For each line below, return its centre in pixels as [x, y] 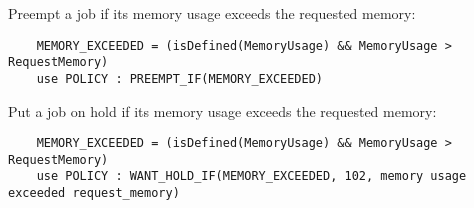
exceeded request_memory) [94, 193]
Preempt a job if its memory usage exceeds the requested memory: [212, 13]
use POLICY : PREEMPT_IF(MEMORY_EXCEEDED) [179, 78]
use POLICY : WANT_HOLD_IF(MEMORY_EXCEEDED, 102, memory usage [251, 176]
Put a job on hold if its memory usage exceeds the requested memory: [222, 110]
